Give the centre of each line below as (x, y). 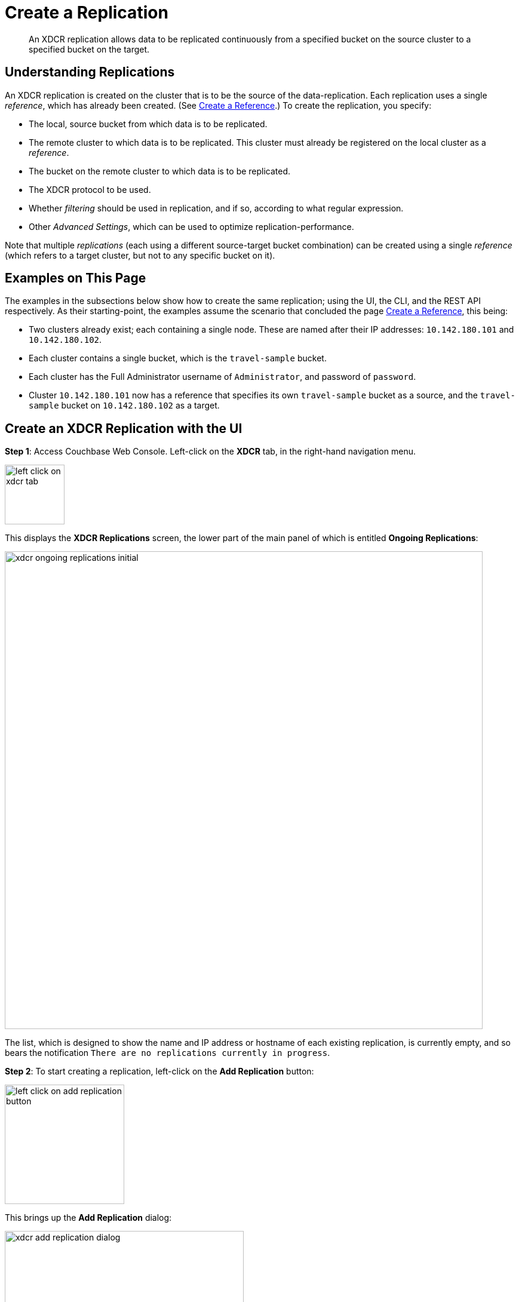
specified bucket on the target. (89, 49)
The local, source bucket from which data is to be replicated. (148, 124)
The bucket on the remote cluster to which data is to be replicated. (160, 171)
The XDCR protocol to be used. (90, 189)
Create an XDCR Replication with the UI (124, 428)
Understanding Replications (90, 72)
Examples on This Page (76, 278)
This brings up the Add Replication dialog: (88, 1218)
